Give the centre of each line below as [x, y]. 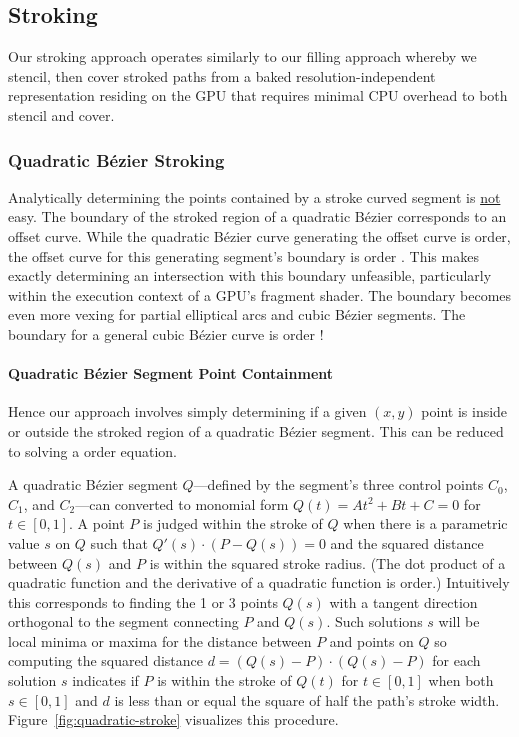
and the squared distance [407, 542]
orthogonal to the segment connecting [123, 621]
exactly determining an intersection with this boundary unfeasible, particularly [250, 275]
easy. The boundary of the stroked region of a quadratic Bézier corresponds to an [257, 216]
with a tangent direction [403, 601]
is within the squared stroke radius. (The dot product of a [327, 562]
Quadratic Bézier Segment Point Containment [171, 373]
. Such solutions [374, 621]
